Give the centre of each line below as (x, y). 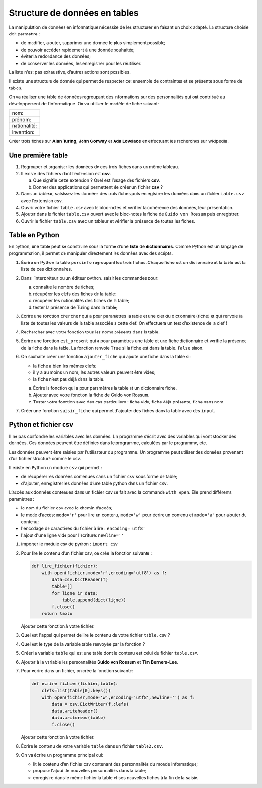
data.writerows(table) (79, 718)
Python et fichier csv (41, 425)
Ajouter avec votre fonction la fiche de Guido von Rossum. (91, 395)
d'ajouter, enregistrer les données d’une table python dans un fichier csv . (95, 483)
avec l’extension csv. (42, 201)
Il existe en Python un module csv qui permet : (56, 468)
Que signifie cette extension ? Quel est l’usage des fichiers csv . (97, 180)
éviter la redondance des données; (56, 56)
